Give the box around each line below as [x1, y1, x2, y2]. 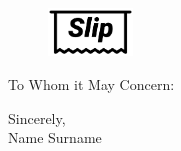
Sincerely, [8, 107, 66, 128]
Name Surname [8, 127, 102, 148]
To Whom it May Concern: [8, 74, 175, 95]
